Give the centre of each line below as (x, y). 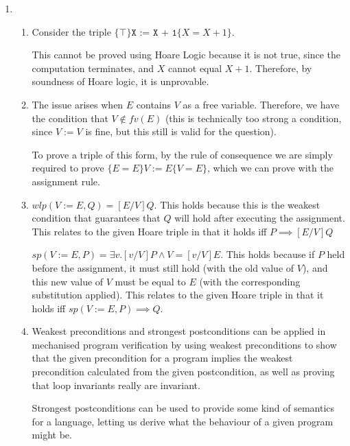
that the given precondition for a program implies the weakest (162, 358)
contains (154, 104)
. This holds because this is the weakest (237, 204)
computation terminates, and (93, 68)
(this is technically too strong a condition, (253, 118)
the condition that (70, 118)
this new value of (68, 281)
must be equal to (150, 281)
